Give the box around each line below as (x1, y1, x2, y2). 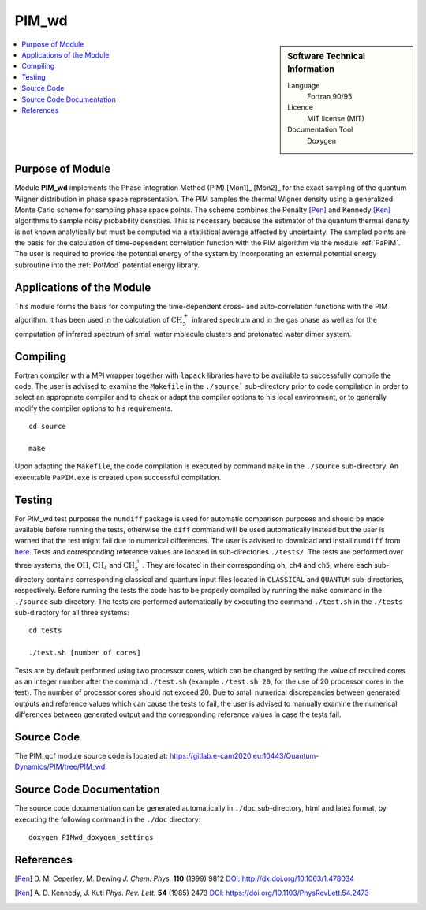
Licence (287, 103, 313, 112)
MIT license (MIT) (307, 114, 364, 123)
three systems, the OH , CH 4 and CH (14, 561, 136, 572)
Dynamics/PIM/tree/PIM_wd (14, 762, 106, 772)
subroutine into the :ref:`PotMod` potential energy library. (14, 260, 200, 270)
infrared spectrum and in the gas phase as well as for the (192, 315, 378, 324)
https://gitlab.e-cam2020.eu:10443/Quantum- (170, 751, 319, 761)
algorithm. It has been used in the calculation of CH (14, 315, 183, 324)
